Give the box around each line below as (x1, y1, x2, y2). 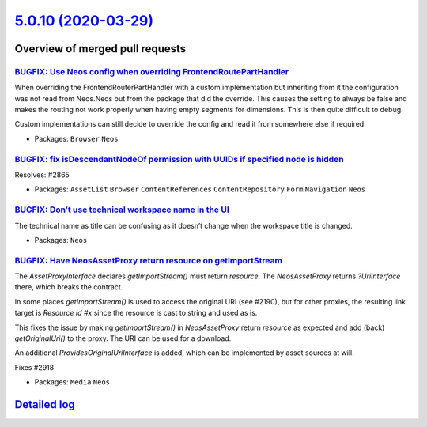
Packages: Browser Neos (34, 134, 119, 143)
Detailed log (14, 398, 75, 411)
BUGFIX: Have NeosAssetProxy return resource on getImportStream (14, 255, 282, 266)
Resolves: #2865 (14, 170, 70, 179)
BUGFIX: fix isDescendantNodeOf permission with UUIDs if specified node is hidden (14, 153, 344, 164)
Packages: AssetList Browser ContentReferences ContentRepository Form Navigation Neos (34, 184, 366, 194)
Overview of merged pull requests (14, 42, 187, 55)
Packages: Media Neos (34, 377, 111, 387)
